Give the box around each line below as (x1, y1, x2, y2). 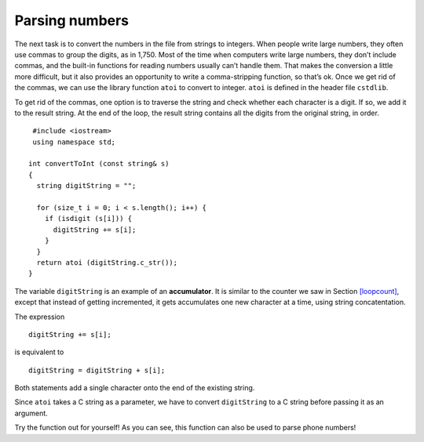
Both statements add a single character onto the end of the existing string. (14, 383, 255, 393)
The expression (14, 312, 65, 321)
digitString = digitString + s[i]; (28, 365, 166, 375)
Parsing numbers (14, 12, 130, 29)
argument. (14, 408, 49, 418)
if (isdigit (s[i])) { (44, 214, 133, 223)
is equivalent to (14, 347, 64, 357)
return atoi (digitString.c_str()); (36, 258, 178, 266)
